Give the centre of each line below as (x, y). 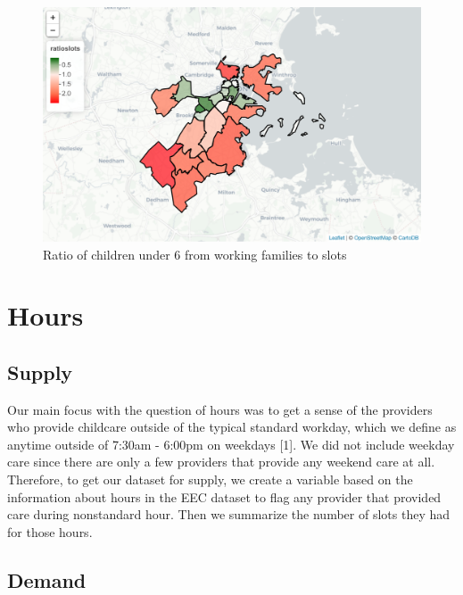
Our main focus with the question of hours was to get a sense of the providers (220, 409)
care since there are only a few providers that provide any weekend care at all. (221, 462)
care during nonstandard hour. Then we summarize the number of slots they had (229, 514)
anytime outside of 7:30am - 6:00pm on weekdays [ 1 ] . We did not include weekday (231, 444)
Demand (47, 579)
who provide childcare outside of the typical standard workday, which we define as (232, 427)
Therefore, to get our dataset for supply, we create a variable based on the (210, 479)
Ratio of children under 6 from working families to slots (195, 254)
